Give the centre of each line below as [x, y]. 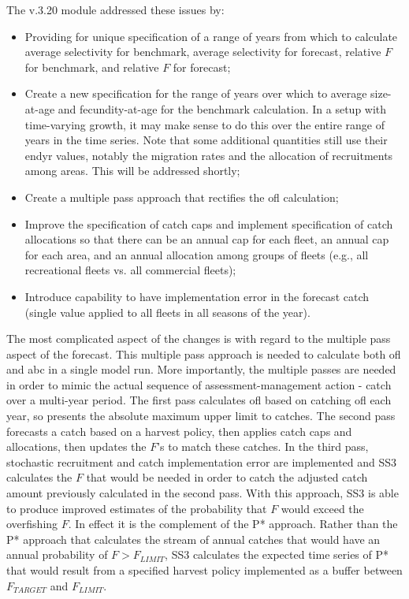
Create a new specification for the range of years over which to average [196, 93]
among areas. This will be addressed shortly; [132, 171]
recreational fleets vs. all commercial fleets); [130, 270]
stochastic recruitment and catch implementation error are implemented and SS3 [202, 461]
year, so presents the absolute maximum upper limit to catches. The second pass [201, 416]
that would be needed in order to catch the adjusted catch [227, 477]
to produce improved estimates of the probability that [137, 508]
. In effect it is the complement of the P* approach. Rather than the [233, 524]
